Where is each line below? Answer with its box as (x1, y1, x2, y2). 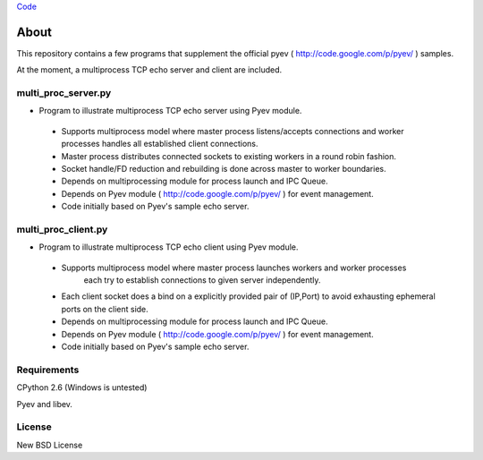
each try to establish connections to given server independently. (83, 275, 321, 285)
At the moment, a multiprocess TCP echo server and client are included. (16, 64, 283, 75)
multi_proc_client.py (16, 223, 108, 235)
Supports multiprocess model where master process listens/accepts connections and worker (61, 125, 404, 136)
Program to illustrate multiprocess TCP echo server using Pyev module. (38, 106, 302, 116)
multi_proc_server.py (16, 87, 112, 99)
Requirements (16, 363, 80, 376)
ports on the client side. (61, 303, 149, 314)
